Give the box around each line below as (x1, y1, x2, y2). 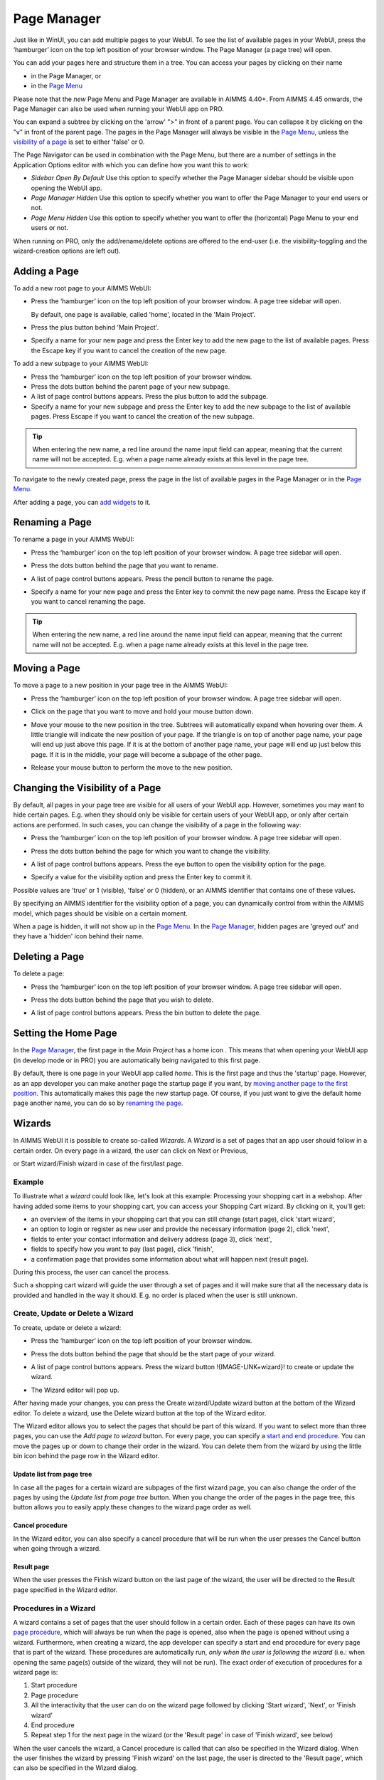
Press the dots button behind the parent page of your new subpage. (31, 382, 230, 391)
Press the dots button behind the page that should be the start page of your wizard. (31, 1349, 276, 1358)
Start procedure (31, 1681, 78, 1690)
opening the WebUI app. (31, 184, 102, 192)
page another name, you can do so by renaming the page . (13, 1099, 183, 1107)
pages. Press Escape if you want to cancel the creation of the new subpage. (31, 412, 255, 421)
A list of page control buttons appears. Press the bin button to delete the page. (31, 1008, 262, 1017)
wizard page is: (13, 1668, 58, 1676)
